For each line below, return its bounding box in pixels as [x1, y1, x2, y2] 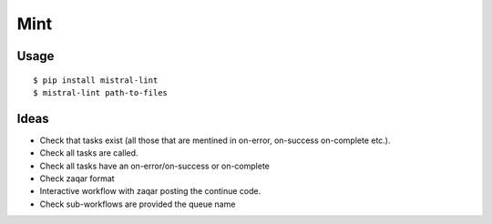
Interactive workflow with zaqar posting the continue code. [39, 186, 261, 197]
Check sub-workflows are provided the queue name [39, 199, 236, 209]
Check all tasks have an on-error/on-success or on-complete [39, 160, 271, 171]
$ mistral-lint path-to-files [33, 87, 169, 97]
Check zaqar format [39, 173, 115, 184]
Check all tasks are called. [39, 148, 138, 158]
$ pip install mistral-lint [33, 75, 159, 86]
